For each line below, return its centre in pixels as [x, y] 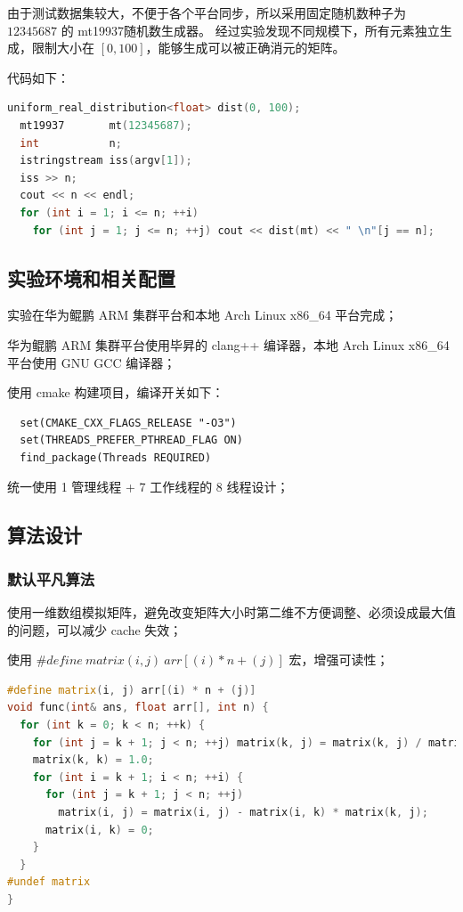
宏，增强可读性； [339, 660]
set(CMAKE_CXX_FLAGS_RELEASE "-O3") [128, 423]
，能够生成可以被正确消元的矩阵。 [245, 48]
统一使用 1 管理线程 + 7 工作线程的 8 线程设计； [148, 487]
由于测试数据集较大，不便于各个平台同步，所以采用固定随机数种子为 [207, 12]
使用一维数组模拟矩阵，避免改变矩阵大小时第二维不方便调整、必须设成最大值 [231, 612]
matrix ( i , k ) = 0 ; [99, 830]
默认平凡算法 [51, 578]
